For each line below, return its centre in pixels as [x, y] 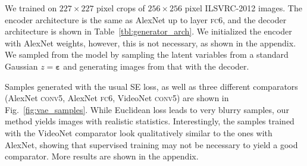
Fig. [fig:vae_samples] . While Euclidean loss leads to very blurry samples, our [147, 109]
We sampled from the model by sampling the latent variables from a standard [147, 54]
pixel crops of [121, 8]
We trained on [31, 8]
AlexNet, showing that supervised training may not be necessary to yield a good [151, 144]
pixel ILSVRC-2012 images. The [243, 8]
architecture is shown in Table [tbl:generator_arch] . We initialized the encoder [148, 31]
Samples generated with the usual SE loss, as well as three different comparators [151, 86]
